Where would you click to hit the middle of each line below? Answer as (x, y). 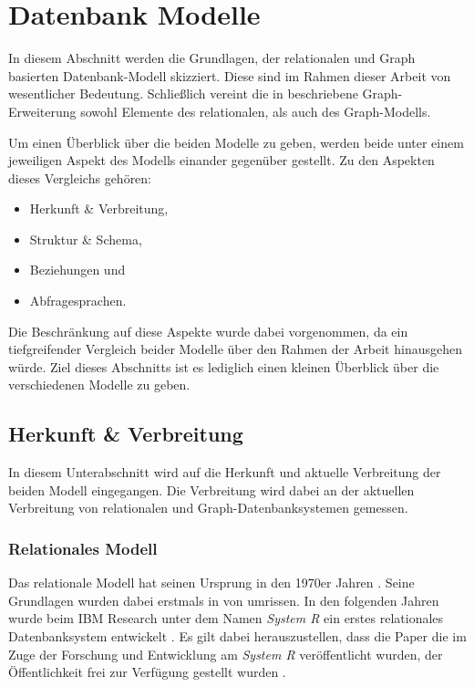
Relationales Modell (83, 548)
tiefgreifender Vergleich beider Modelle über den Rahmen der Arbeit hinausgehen (235, 349)
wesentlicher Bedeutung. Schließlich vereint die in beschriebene (183, 94)
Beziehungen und (77, 270)
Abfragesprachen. (78, 301)
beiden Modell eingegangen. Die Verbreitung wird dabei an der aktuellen (211, 489)
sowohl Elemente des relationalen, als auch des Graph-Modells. (256, 111)
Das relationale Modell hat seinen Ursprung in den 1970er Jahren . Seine (211, 583)
